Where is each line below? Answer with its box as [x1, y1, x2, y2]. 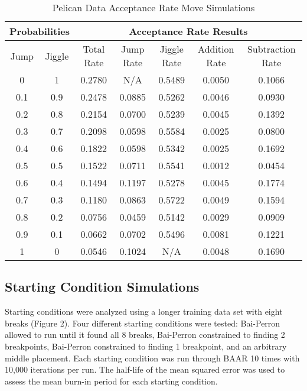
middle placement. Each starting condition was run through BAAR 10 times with [5, 351, 300, 364]
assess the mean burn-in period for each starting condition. [5, 374, 218, 387]
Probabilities [9, 24, 70, 38]
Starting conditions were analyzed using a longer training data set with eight [5, 305, 283, 318]
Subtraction [247, 42, 296, 56]
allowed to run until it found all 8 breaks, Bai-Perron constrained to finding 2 [5, 328, 285, 341]
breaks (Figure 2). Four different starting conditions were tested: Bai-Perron [5, 316, 280, 329]
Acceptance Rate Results [129, 24, 248, 38]
